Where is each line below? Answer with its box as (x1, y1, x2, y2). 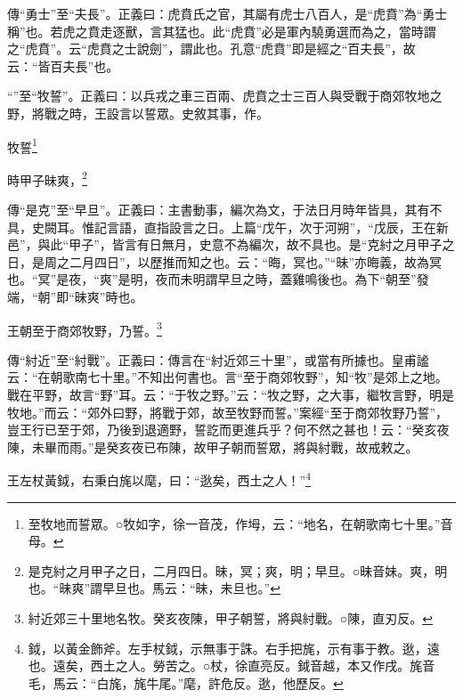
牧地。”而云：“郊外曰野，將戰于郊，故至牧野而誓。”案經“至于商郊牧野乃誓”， (7, 402, 449, 421)
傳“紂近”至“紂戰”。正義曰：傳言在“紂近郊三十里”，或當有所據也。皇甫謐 (7, 350, 429, 369)
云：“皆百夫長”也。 (7, 56, 119, 75)
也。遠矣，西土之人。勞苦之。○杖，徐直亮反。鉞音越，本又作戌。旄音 (28, 656, 435, 675)
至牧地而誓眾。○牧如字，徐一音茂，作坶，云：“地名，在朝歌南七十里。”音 (28, 514, 453, 532)
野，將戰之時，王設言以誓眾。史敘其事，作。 (7, 103, 269, 122)
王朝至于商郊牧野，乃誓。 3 (7, 318, 162, 339)
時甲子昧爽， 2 (7, 167, 87, 189)
